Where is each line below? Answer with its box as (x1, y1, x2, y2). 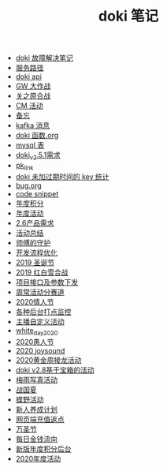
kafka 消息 (15, 121, 50, 130)
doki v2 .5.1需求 (15, 151, 61, 162)
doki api (15, 72, 42, 81)
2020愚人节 (15, 337, 54, 346)
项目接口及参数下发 (15, 277, 79, 286)
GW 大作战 (15, 81, 51, 91)
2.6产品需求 (15, 218, 54, 227)
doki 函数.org (15, 131, 59, 140)
